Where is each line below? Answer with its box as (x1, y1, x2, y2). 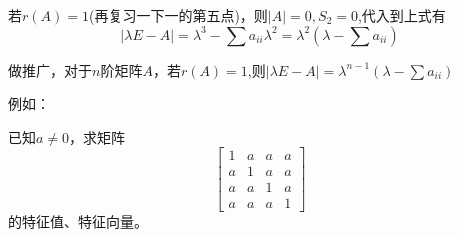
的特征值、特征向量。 (8, 210, 148, 231)
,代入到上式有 (357, 5, 446, 25)
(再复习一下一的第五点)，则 (88, 5, 268, 25)
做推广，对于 (8, 59, 92, 80)
